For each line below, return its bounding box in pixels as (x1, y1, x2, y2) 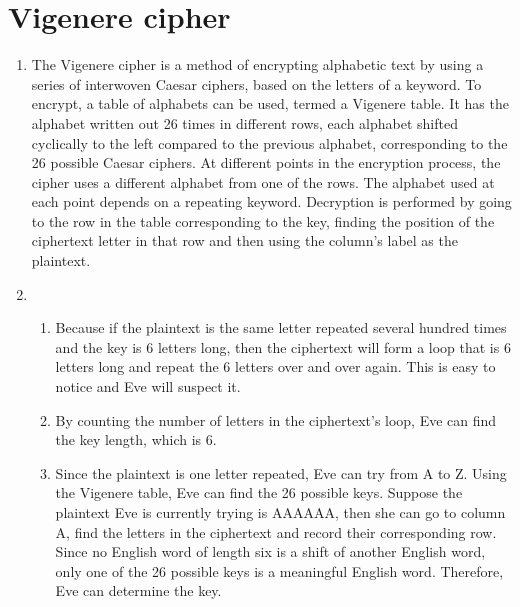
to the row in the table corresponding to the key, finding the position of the (31, 210, 495, 231)
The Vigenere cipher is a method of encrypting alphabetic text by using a (31, 54, 484, 75)
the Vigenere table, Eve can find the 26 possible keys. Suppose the (55, 482, 463, 503)
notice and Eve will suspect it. (55, 376, 241, 397)
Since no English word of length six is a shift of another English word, (55, 541, 486, 562)
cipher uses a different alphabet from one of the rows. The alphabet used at (31, 171, 495, 192)
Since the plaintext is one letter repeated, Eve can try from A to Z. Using (55, 462, 507, 483)
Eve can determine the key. (55, 580, 222, 601)
